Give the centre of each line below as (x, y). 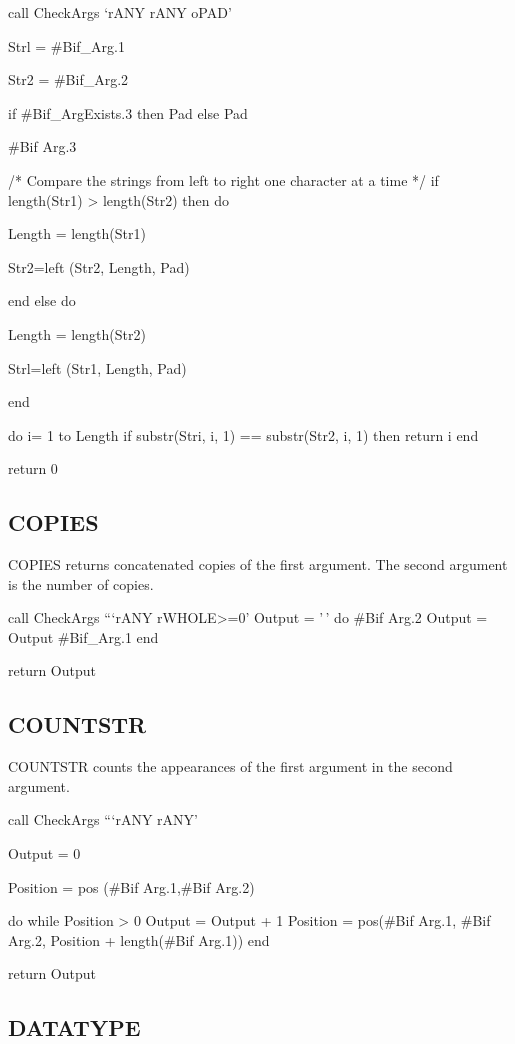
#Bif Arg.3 (42, 146)
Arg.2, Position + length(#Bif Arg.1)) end (139, 939)
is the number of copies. (81, 583)
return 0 (33, 468)
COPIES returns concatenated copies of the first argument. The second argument (258, 564)
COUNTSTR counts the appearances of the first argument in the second (230, 766)
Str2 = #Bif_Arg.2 (68, 79)
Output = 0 (44, 853)
